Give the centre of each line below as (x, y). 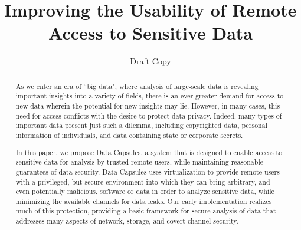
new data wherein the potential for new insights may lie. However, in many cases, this (148, 106)
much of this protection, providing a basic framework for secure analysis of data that (146, 211)
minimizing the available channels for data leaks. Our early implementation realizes (144, 201)
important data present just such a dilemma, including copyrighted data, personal (141, 125)
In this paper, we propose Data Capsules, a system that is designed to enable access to (149, 152)
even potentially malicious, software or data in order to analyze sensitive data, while (145, 191)
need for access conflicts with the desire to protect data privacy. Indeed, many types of (149, 115)
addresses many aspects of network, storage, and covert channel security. (127, 221)
